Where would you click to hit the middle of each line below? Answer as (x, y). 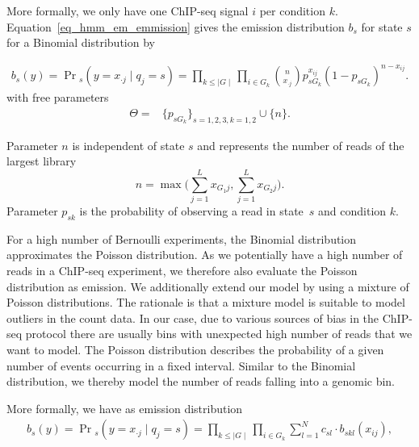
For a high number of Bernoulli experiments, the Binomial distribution (182, 238)
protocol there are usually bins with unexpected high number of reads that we (219, 334)
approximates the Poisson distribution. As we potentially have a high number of (205, 255)
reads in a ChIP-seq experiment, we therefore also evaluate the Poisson (182, 271)
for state (382, 26)
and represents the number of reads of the (301, 145)
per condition (292, 10)
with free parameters (58, 97)
